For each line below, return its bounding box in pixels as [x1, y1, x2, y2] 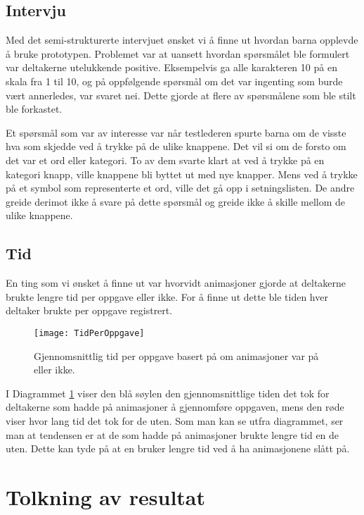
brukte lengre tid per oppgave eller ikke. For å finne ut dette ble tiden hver [6, 289, 328, 304]
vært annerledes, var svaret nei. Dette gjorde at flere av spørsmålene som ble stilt [6, 87, 356, 102]
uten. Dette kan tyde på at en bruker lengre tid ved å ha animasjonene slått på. [6, 441, 350, 456]
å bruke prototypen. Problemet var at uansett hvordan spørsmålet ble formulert [6, 46, 350, 61]
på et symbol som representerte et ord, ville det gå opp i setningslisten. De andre [6, 180, 355, 195]
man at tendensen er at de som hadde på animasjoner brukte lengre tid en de [6, 427, 339, 442]
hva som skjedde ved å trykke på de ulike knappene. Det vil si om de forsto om [6, 139, 346, 154]
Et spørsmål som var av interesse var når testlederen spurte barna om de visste [6, 125, 346, 139]
